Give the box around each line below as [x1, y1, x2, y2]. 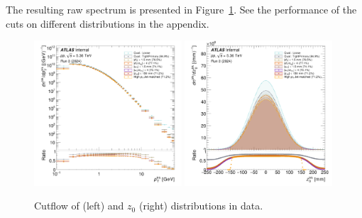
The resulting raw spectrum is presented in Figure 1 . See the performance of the [6, 2, 357, 16]
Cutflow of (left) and [34, 198, 124, 213]
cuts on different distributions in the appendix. [6, 16, 209, 31]
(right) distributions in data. [138, 198, 263, 213]
